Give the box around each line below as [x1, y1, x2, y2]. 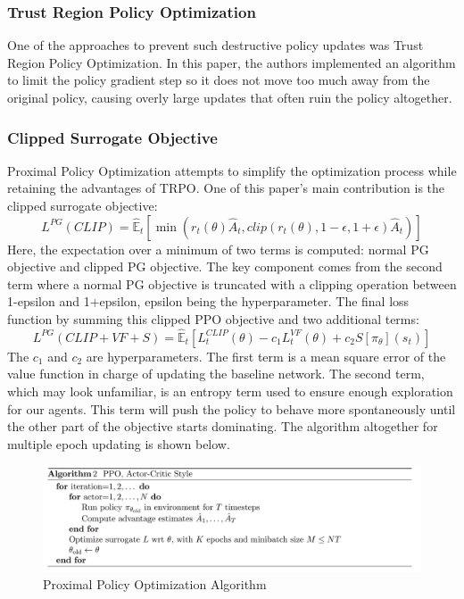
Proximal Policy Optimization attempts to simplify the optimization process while [7, 161, 457, 179]
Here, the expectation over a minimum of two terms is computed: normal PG [7, 239, 429, 258]
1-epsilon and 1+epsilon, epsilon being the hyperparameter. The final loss [7, 292, 410, 311]
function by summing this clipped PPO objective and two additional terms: [7, 309, 419, 328]
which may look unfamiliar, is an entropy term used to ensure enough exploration [7, 381, 453, 400]
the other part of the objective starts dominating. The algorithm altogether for [7, 417, 438, 436]
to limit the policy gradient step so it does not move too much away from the [7, 71, 430, 89]
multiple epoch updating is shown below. [7, 434, 230, 453]
